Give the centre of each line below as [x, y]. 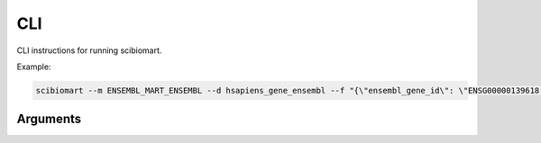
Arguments [49, 119]
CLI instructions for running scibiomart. [89, 50]
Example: [34, 67]
